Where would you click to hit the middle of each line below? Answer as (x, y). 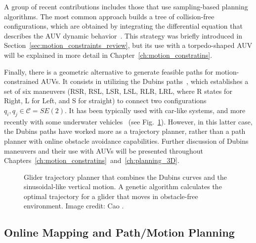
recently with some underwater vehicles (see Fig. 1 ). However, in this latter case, (128, 121)
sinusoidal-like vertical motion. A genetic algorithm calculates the (123, 186)
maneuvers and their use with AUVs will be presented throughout (104, 150)
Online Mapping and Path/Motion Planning (119, 232)
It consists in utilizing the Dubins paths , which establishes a (155, 81)
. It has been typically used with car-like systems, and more (155, 110)
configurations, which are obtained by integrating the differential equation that (123, 26)
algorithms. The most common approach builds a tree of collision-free (109, 16)
